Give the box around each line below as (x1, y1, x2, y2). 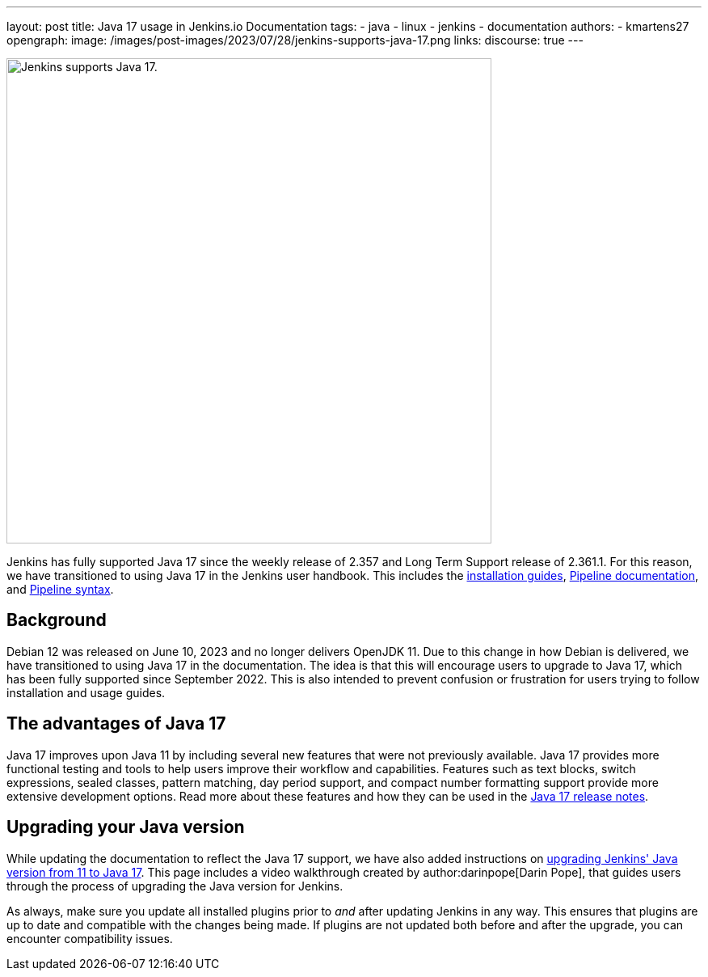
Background (6, 610, 107, 631)
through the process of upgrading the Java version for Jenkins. (6, 878, 343, 893)
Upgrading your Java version (6, 817, 245, 838)
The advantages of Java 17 (6, 713, 226, 734)
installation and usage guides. (6, 685, 166, 700)
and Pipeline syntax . (6, 582, 114, 596)
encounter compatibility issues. (6, 931, 173, 945)
